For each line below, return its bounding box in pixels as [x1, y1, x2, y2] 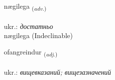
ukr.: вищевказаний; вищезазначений [4, 67, 111, 77]
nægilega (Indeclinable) [4, 30, 73, 40]
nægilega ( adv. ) [4, 1, 47, 12]
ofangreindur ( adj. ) [4, 46, 58, 58]
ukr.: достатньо [4, 21, 53, 31]
